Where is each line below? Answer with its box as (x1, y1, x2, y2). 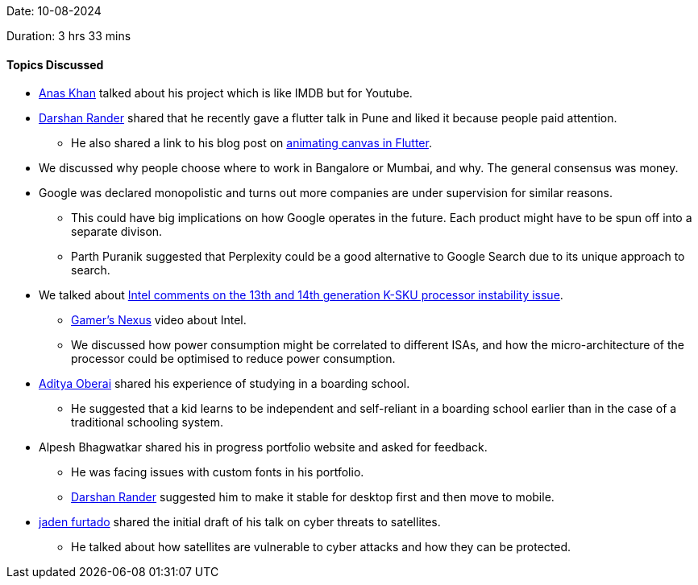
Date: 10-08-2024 (6, 4, 102, 18)
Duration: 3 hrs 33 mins (6, 29, 131, 43)
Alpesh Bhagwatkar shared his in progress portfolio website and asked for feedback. (39, 440, 488, 455)
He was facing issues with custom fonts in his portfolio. (71, 465, 364, 480)
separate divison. (71, 225, 163, 239)
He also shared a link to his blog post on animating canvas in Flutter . (71, 136, 432, 150)
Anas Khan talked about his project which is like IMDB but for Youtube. (39, 86, 413, 101)
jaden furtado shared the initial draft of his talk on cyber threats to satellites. (39, 515, 441, 529)
